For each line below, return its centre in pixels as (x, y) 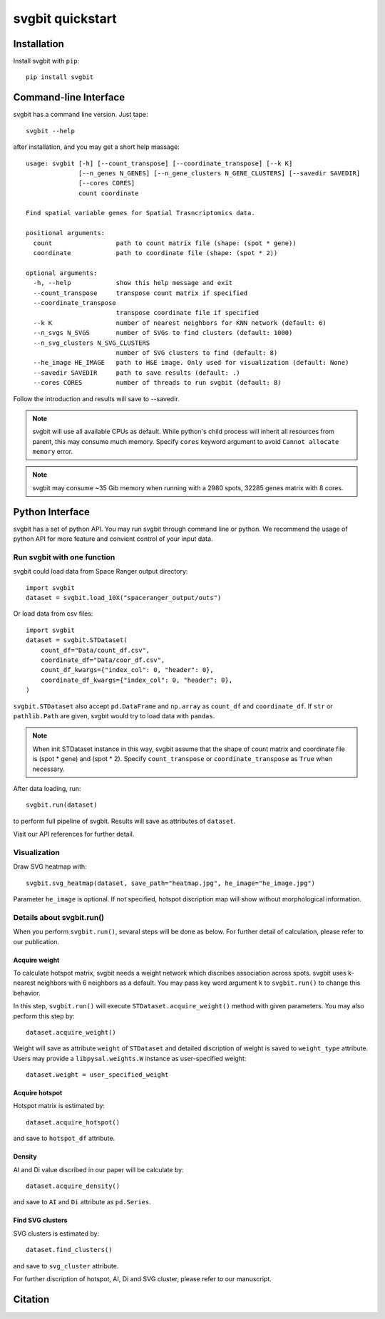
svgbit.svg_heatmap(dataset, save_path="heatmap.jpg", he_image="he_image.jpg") (171, 883)
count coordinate (109, 193)
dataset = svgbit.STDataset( (77, 640)
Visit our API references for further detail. (74, 834)
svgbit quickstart (65, 19)
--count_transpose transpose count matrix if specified (140, 293)
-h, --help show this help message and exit (133, 283)
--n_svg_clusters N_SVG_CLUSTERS (92, 343)
